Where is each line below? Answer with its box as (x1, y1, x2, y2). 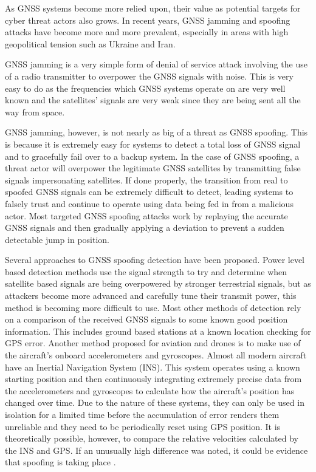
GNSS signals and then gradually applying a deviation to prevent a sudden (5, 221, 284, 234)
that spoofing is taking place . (5, 456, 116, 468)
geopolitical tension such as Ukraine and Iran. (5, 37, 176, 50)
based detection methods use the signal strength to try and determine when (5, 265, 287, 278)
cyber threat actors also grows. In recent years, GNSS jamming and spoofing (5, 13, 290, 26)
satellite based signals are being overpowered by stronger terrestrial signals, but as (5, 277, 311, 290)
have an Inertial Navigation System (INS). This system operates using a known (5, 360, 300, 373)
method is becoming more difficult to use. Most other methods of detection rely (5, 301, 301, 313)
